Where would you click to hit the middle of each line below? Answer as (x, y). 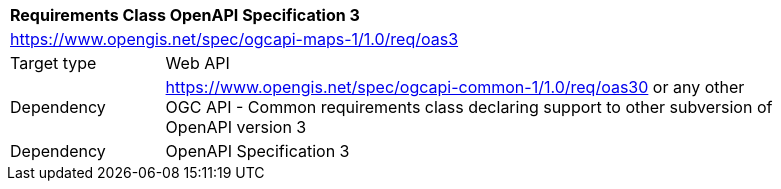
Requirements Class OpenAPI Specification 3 (185, 15)
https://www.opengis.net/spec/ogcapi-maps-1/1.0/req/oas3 (234, 39)
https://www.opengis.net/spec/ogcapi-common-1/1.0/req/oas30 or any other (455, 87)
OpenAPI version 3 (236, 127)
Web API (197, 63)
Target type (53, 63)
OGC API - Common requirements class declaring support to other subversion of (469, 107)
